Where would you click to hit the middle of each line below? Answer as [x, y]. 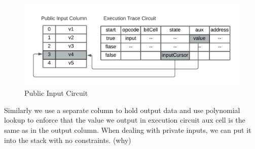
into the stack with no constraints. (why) [68, 140]
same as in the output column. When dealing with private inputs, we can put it [128, 130]
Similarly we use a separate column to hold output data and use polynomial [122, 110]
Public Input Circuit [56, 93]
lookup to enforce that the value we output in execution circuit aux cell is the [125, 120]
